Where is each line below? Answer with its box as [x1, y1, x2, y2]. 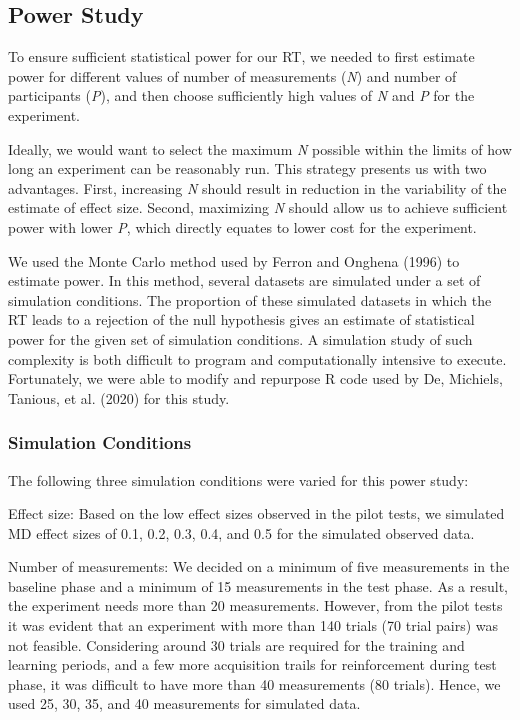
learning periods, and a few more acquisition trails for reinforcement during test [8, 654, 497, 675]
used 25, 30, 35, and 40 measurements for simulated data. [8, 693, 361, 714]
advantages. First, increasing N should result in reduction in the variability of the [8, 177, 507, 198]
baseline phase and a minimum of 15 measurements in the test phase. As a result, [8, 575, 508, 596]
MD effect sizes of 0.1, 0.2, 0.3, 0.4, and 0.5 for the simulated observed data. [8, 522, 475, 543]
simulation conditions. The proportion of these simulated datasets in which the [8, 289, 492, 310]
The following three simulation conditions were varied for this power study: [8, 469, 469, 490]
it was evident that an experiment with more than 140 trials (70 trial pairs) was [8, 615, 499, 636]
